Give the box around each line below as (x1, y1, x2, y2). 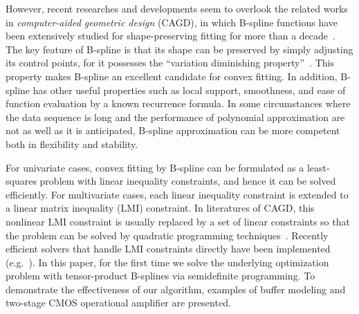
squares (6, 174, 37, 188)
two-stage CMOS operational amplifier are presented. (6, 295, 231, 310)
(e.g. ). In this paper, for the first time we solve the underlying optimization (6, 255, 329, 269)
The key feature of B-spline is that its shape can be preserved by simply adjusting (6, 41, 353, 56)
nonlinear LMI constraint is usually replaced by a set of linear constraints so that (6, 214, 350, 228)
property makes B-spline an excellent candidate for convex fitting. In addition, (6, 68, 338, 83)
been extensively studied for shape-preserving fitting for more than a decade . (6, 28, 335, 43)
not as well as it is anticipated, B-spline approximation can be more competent (6, 123, 340, 138)
